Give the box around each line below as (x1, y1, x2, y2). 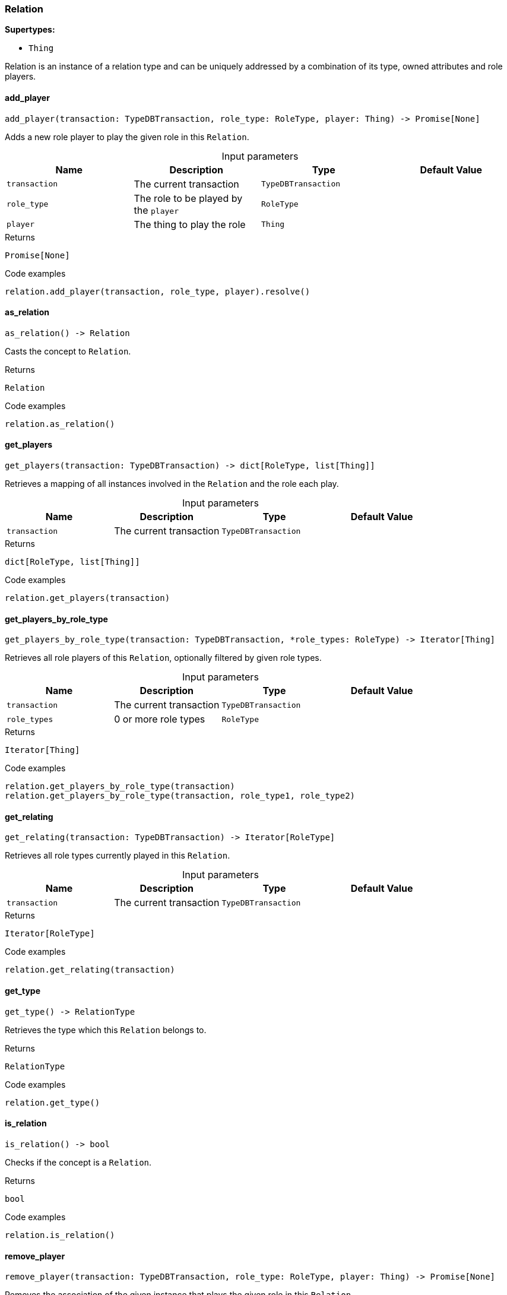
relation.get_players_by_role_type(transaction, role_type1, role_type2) (5, 791, 356, 801)
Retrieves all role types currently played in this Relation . (5, 850, 230, 861)
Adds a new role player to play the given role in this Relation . (5, 131, 249, 142)
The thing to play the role (134, 218, 246, 230)
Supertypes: (5, 24, 55, 35)
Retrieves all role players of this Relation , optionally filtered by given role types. (5, 653, 322, 663)
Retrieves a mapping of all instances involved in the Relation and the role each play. (5, 479, 339, 489)
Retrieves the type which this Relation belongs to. (5, 1024, 207, 1035)
